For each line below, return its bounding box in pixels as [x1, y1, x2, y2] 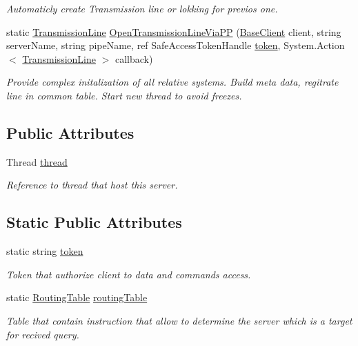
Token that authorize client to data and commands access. [6, 267, 251, 281]
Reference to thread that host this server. [6, 177, 178, 192]
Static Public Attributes [6, 211, 182, 233]
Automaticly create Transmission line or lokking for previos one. [6, 1, 278, 15]
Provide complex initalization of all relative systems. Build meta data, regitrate [6, 75, 339, 89]
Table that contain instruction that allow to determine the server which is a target [6, 313, 352, 327]
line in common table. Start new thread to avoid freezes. [6, 88, 242, 102]
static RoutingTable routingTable [6, 290, 148, 305]
